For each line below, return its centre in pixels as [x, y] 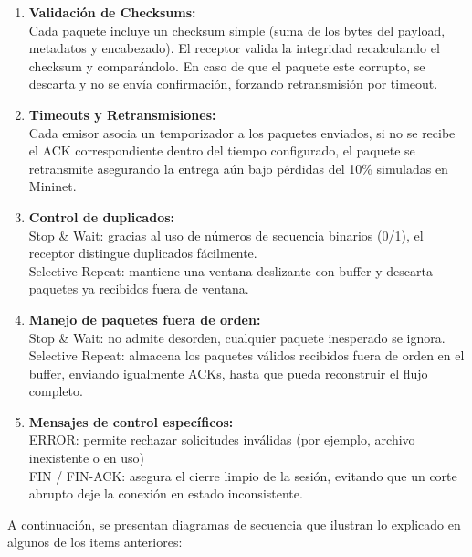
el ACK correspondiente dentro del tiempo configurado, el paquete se [222, 150]
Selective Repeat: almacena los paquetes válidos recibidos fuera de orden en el [246, 355]
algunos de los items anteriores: [95, 542]
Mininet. [52, 186]
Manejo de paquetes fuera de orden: [145, 319]
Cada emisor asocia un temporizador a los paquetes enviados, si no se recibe [242, 132]
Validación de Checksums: [112, 12]
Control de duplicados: [102, 216]
